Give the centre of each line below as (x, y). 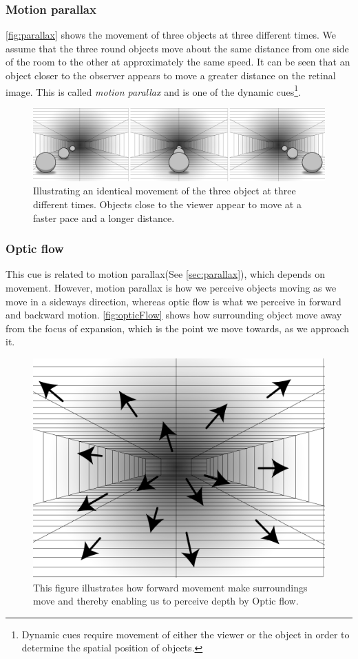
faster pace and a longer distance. (104, 217)
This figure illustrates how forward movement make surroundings (170, 587)
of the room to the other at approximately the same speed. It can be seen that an (178, 62)
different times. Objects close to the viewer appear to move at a (167, 204)
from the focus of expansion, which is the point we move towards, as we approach (178, 328)
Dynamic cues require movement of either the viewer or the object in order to (186, 634)
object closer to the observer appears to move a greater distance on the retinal (171, 75)
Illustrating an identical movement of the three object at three (165, 191)
